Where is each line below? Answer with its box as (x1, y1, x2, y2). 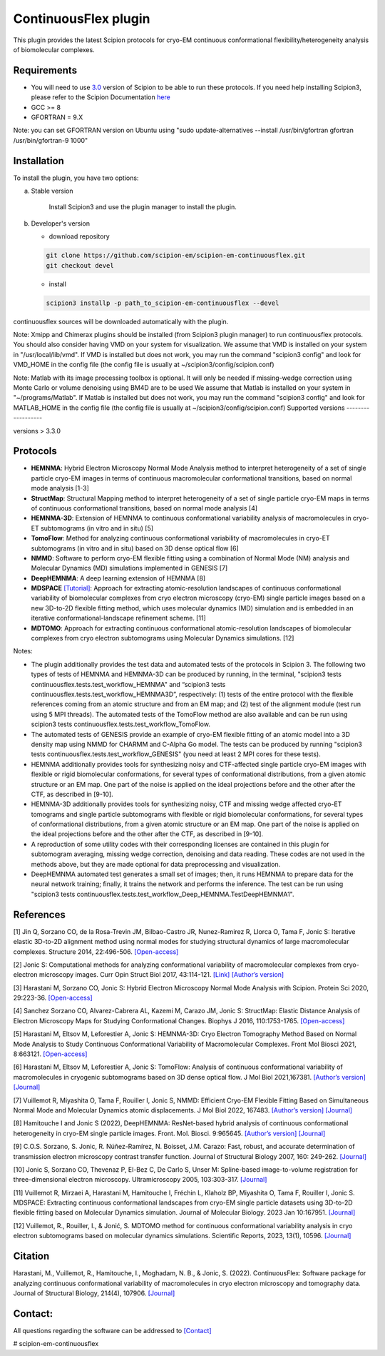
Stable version (31, 186, 74, 196)
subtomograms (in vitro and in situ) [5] (40, 523, 153, 532)
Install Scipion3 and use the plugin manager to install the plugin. (48, 203, 237, 211)
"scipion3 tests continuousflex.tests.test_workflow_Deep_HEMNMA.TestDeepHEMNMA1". (31, 890, 295, 898)
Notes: (13, 647, 33, 656)
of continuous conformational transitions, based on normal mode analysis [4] (31, 503, 258, 512)
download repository (48, 232, 110, 241)
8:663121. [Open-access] (13, 1050, 88, 1058)
